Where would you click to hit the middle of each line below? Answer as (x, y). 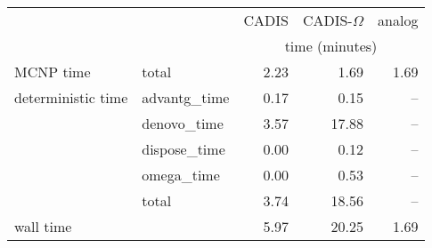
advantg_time (186, 97)
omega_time (181, 175)
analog (398, 20)
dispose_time (183, 149)
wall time (43, 226)
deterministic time (71, 97)
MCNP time (53, 72)
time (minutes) (331, 46)
